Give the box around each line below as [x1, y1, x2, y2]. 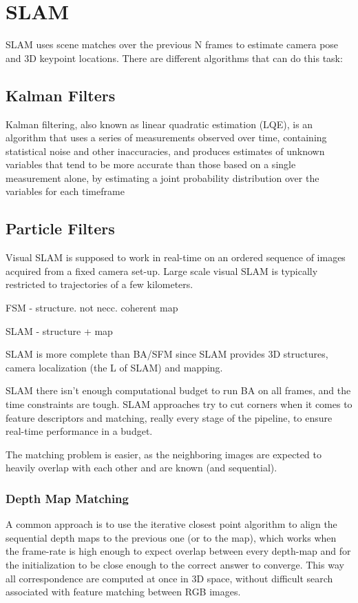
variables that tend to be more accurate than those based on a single [6, 157, 296, 172]
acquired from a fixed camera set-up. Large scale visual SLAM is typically [6, 263, 318, 278]
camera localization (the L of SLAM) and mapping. [6, 360, 223, 374]
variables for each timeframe [6, 184, 125, 198]
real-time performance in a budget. [6, 424, 153, 438]
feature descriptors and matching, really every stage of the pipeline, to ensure [6, 410, 333, 425]
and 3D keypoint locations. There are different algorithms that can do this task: [6, 50, 343, 65]
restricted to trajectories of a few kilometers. [6, 277, 193, 292]
